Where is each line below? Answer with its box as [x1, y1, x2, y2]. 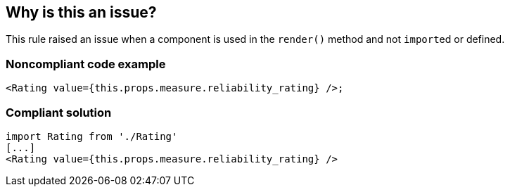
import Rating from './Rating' [6, 130, 178, 142]
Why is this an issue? [6, 4, 157, 21]
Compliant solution [6, 105, 112, 120]
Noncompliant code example [6, 56, 166, 71]
